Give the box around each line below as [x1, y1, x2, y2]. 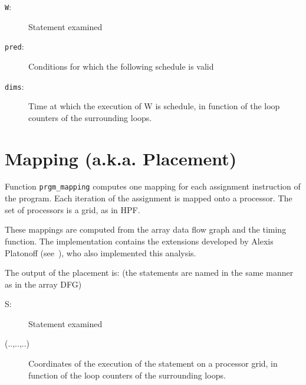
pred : [5, 40, 24, 53]
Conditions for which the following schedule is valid [28, 60, 214, 72]
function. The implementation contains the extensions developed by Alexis [5, 234, 274, 247]
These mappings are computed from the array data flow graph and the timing [5, 223, 287, 236]
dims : [5, 80, 24, 92]
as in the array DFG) [5, 278, 82, 290]
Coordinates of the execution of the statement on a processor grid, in [28, 357, 278, 370]
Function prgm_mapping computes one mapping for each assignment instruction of [5, 180, 301, 192]
